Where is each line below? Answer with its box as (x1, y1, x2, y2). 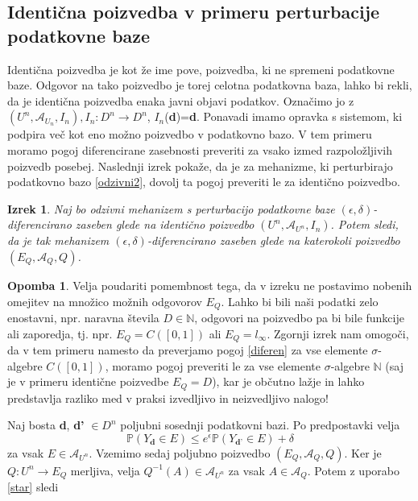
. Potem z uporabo (307, 462, 399, 478)
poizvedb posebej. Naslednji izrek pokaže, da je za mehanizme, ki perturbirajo (7, 157, 393, 174)
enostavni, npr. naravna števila (7, 308, 159, 325)
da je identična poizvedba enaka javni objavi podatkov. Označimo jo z (7, 92, 354, 109)
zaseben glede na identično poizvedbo (75, 216, 255, 233)
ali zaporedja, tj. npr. (7, 325, 113, 342)
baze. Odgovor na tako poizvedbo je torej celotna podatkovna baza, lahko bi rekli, (7, 77, 412, 93)
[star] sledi (7, 478, 59, 495)
